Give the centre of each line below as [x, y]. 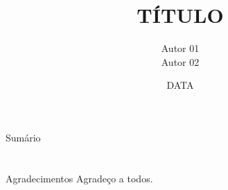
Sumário [23, 137]
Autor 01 [180, 48]
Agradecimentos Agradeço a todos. [79, 178]
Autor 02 [180, 61]
